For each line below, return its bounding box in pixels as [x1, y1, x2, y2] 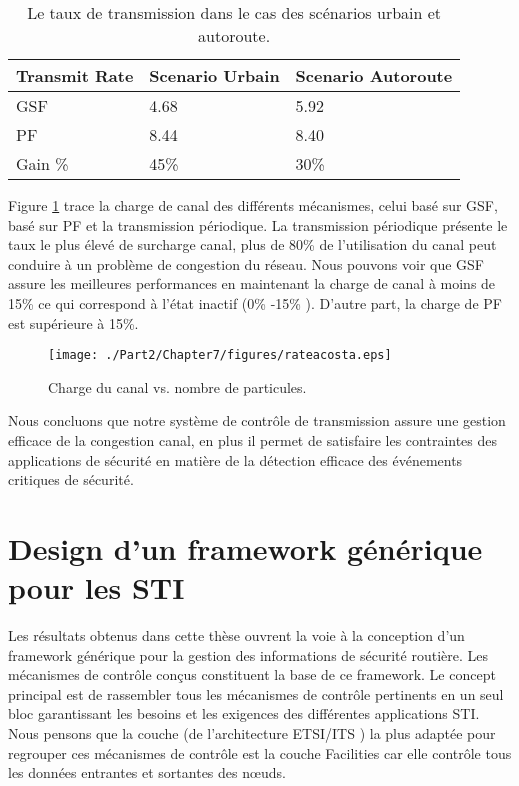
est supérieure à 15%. [8, 312, 139, 333]
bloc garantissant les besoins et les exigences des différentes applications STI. [8, 703, 480, 724]
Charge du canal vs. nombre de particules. [48, 376, 307, 397]
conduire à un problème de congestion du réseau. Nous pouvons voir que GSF [8, 253, 484, 274]
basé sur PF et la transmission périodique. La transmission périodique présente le [8, 214, 508, 235]
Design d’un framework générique [8, 527, 483, 568]
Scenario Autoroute [295, 64, 453, 87]
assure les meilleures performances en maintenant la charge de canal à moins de [8, 273, 496, 294]
